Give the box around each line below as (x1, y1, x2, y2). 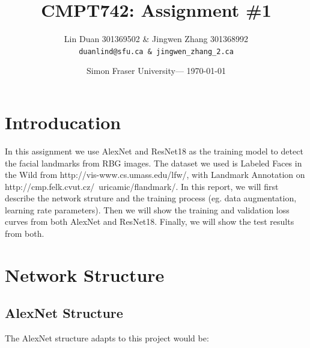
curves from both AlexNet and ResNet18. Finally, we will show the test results (5, 215, 294, 228)
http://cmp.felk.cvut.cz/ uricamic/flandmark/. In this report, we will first (5, 180, 279, 192)
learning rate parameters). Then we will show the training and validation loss (5, 203, 290, 216)
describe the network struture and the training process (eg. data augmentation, (5, 192, 297, 204)
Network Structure (5, 262, 165, 287)
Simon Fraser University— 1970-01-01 (87, 64, 226, 77)
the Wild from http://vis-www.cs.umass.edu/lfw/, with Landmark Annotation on (5, 168, 305, 181)
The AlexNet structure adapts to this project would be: (5, 332, 209, 344)
